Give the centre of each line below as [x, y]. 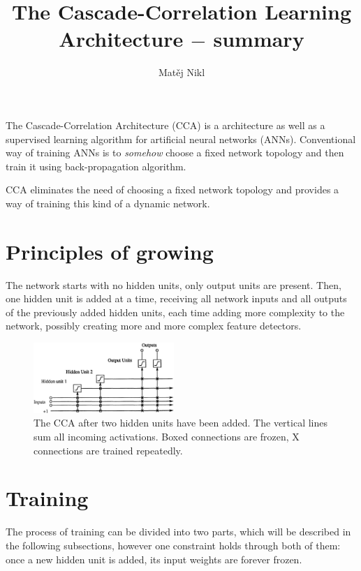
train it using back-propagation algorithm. [96, 166]
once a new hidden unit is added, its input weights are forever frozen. [154, 559]
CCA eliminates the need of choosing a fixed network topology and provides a [172, 190]
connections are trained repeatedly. [108, 450]
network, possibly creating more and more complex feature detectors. [154, 326]
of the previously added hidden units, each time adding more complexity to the [175, 312]
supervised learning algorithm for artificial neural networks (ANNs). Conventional [181, 139]
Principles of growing [110, 251]
